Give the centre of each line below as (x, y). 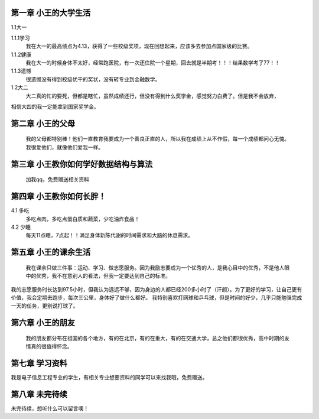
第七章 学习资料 (39, 363)
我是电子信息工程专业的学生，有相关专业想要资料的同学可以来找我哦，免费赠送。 (109, 377)
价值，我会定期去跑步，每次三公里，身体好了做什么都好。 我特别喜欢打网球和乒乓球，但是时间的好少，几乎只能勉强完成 (157, 297)
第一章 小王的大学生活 (51, 13)
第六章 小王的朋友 (43, 323)
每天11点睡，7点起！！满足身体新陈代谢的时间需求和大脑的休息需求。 (110, 235)
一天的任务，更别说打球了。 (45, 306)
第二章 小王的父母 (43, 123)
